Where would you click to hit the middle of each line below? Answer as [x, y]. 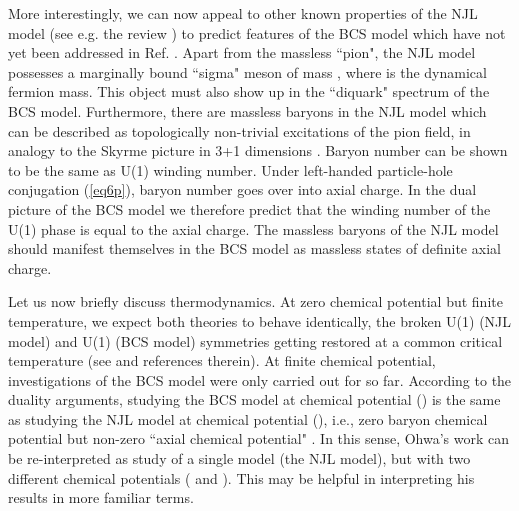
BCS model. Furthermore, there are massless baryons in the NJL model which [247, 110]
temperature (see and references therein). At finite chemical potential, [222, 360]
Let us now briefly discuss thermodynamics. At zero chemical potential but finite [255, 301]
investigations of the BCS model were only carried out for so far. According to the [260, 379]
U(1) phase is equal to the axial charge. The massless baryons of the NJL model [253, 228]
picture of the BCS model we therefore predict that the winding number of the [249, 208]
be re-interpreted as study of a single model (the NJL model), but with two [239, 458]
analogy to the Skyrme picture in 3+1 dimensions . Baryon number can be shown [258, 150]
